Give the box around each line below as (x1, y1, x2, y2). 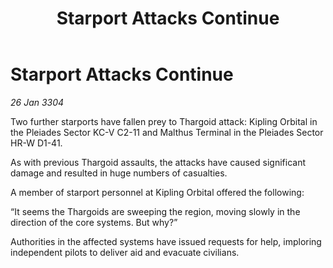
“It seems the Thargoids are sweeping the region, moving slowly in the (10, 205, 301, 217)
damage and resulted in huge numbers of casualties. (10, 167, 228, 179)
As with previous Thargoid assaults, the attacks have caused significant (10, 156, 306, 168)
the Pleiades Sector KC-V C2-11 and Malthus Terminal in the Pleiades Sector (10, 126, 324, 138)
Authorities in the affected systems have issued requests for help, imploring (10, 235, 322, 247)
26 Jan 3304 (10, 96, 65, 108)
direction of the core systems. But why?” (10, 216, 178, 228)
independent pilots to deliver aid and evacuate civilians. (10, 246, 240, 258)
